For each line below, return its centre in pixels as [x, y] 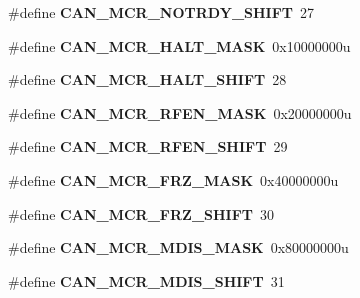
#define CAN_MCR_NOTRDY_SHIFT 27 [161, 12]
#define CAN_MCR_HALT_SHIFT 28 [147, 79]
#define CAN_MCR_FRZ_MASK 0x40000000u [173, 179]
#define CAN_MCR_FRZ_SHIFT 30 [141, 213]
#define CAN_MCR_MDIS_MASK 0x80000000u [178, 247]
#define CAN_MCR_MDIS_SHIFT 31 [146, 280]
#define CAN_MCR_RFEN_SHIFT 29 [148, 146]
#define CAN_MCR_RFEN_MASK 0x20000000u [180, 112]
